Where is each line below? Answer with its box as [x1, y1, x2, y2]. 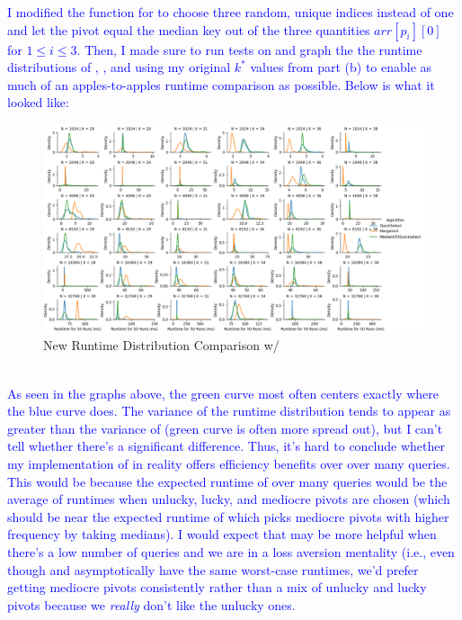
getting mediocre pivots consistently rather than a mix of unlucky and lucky [7, 578, 427, 597]
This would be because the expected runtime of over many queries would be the [7, 472, 448, 490]
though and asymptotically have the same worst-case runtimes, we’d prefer [7, 560, 419, 579]
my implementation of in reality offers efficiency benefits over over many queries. [7, 454, 450, 472]
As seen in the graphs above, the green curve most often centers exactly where [7, 383, 440, 402]
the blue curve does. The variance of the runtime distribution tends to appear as [7, 401, 451, 420]
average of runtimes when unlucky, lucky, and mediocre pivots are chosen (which [7, 490, 450, 508]
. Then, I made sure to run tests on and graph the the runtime [76, 40, 422, 58]
